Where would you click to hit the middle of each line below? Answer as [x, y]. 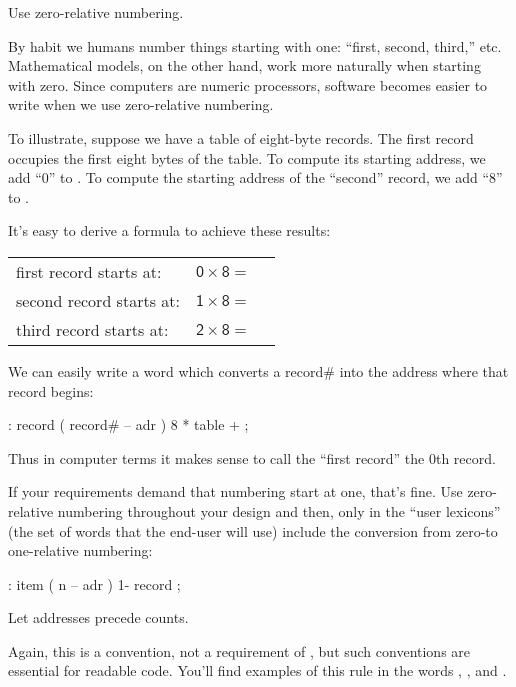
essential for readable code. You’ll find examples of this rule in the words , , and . [257, 670]
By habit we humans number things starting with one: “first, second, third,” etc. [255, 45]
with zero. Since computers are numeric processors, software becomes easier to [248, 84]
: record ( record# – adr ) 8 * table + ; [128, 424]
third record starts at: [92, 329]
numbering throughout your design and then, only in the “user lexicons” [279, 510]
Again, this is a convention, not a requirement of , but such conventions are [239, 650]
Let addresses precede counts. [98, 617]
